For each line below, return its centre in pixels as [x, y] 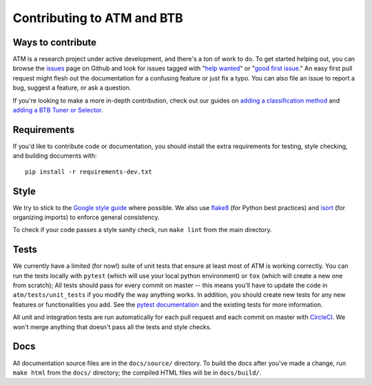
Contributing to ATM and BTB [98, 18]
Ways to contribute [54, 42]
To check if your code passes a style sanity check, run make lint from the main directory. [142, 230]
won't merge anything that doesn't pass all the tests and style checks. [112, 326]
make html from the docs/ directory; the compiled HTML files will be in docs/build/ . [137, 373]
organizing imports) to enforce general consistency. [86, 217]
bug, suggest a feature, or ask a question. [72, 88]
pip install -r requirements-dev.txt [89, 171]
